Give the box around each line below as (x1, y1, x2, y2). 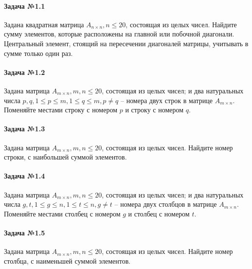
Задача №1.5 (4, 227, 45, 237)
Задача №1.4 (4, 171, 45, 181)
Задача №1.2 (4, 67, 45, 77)
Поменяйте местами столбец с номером (4, 208, 121, 218)
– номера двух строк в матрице (120, 95, 213, 105)
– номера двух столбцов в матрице (114, 199, 217, 209)
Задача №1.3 (4, 124, 45, 134)
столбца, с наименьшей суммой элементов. (4, 255, 131, 266)
